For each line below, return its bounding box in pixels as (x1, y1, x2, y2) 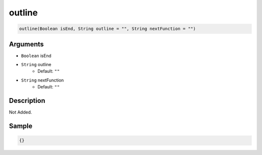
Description (9, 97, 46, 105)
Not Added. (9, 109, 33, 115)
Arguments (9, 40, 44, 48)
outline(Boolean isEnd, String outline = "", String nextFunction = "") (19, 26, 196, 31)
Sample (9, 122, 33, 130)
